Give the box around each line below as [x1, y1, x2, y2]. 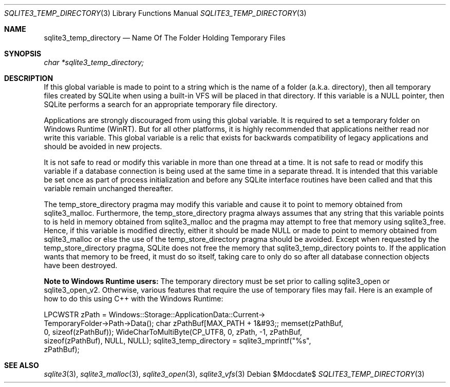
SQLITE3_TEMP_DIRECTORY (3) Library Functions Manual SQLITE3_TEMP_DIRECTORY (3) [4, 9, 307, 17]
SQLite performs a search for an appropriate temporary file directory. [44, 100, 277, 109]
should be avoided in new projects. [44, 142, 162, 151]
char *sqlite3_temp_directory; [44, 58, 144, 67]
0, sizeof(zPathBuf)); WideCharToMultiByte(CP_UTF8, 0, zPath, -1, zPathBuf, [44, 328, 303, 336]
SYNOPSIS [4, 49, 42, 58]
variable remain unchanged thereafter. [44, 184, 173, 193]
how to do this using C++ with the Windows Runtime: [44, 294, 223, 303]
